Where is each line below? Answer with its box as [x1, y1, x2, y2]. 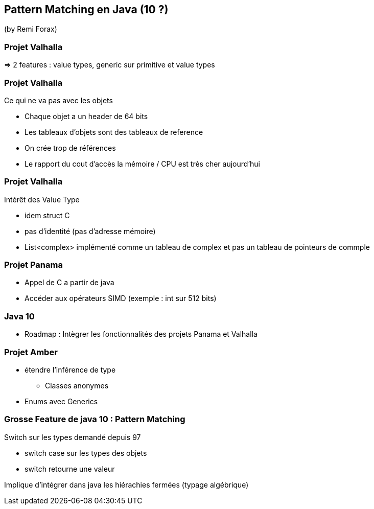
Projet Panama [4, 260, 63, 270]
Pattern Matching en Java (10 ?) [4, 3, 169, 16]
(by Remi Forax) [4, 25, 57, 34]
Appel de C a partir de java [25, 278, 114, 287]
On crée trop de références [25, 143, 116, 152]
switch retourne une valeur [25, 464, 115, 473]
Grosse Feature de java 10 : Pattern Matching [4, 414, 185, 425]
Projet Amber [4, 346, 58, 357]
